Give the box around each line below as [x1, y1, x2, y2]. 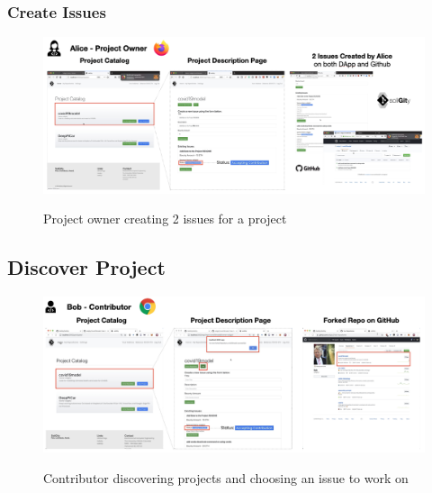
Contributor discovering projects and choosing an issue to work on [43, 468, 409, 487]
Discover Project [7, 253, 166, 281]
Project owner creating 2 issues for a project [43, 209, 287, 228]
